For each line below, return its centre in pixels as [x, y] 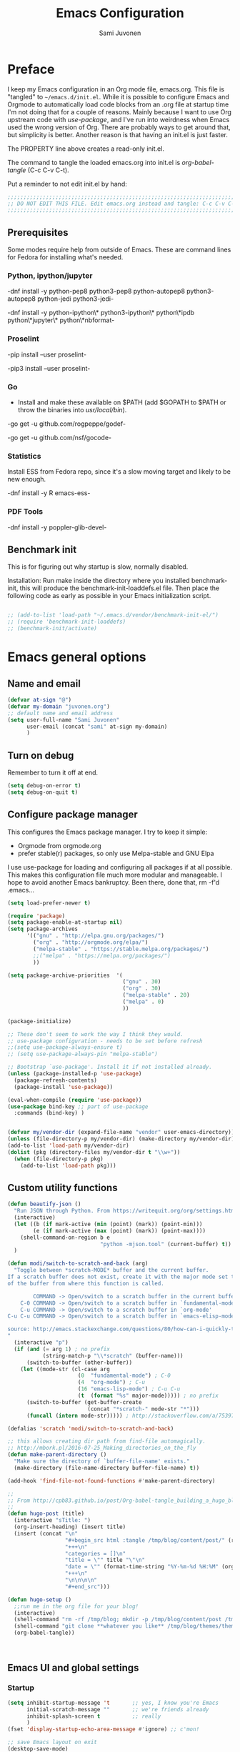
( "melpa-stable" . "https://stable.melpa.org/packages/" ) [121, 949]
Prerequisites [38, 233]
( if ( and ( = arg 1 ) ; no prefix [62, 1349]
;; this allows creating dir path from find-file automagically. [106, 1441]
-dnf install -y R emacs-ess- [49, 493]
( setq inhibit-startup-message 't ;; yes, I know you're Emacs [113, 1703]
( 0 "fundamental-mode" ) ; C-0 [124, 1376]
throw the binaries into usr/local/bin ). [72, 410]
